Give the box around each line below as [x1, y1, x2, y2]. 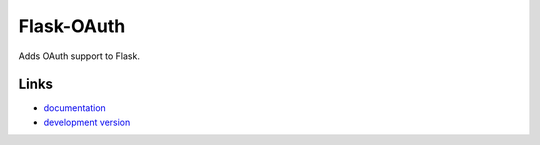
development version [43, 116, 131, 128]
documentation [43, 102, 107, 114]
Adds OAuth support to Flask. [18, 50, 140, 62]
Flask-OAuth [18, 15, 126, 37]
